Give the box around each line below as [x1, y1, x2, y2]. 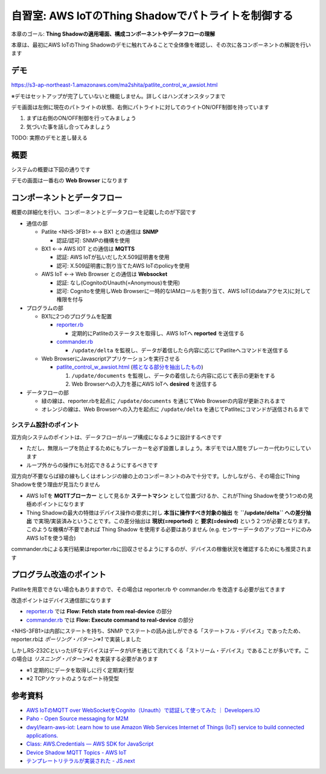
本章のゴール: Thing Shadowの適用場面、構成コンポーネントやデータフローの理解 [11, 30, 216, 37]
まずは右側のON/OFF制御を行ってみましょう [26, 115, 136, 122]
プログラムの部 [26, 304, 63, 311]
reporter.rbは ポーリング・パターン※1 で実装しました [11, 636, 142, 643]
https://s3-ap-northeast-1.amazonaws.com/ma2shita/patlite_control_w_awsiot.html [11, 82, 218, 89]
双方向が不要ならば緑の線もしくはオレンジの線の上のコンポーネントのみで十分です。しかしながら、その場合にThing [11, 472, 300, 480]
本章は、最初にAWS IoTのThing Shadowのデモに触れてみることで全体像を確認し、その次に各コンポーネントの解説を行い [11, 41, 311, 48]
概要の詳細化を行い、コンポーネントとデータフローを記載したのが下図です [11, 208, 196, 216]
